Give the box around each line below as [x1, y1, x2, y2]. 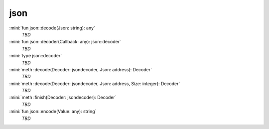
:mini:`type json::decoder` [9, 53, 62, 59]
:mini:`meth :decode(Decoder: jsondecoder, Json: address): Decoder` [9, 66, 152, 72]
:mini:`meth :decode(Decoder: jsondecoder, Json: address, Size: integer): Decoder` [9, 80, 180, 87]
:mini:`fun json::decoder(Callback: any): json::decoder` [9, 39, 122, 45]
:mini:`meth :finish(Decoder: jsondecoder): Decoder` [9, 95, 117, 101]
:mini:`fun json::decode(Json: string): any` [9, 25, 96, 31]
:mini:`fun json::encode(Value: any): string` [9, 109, 97, 115]
